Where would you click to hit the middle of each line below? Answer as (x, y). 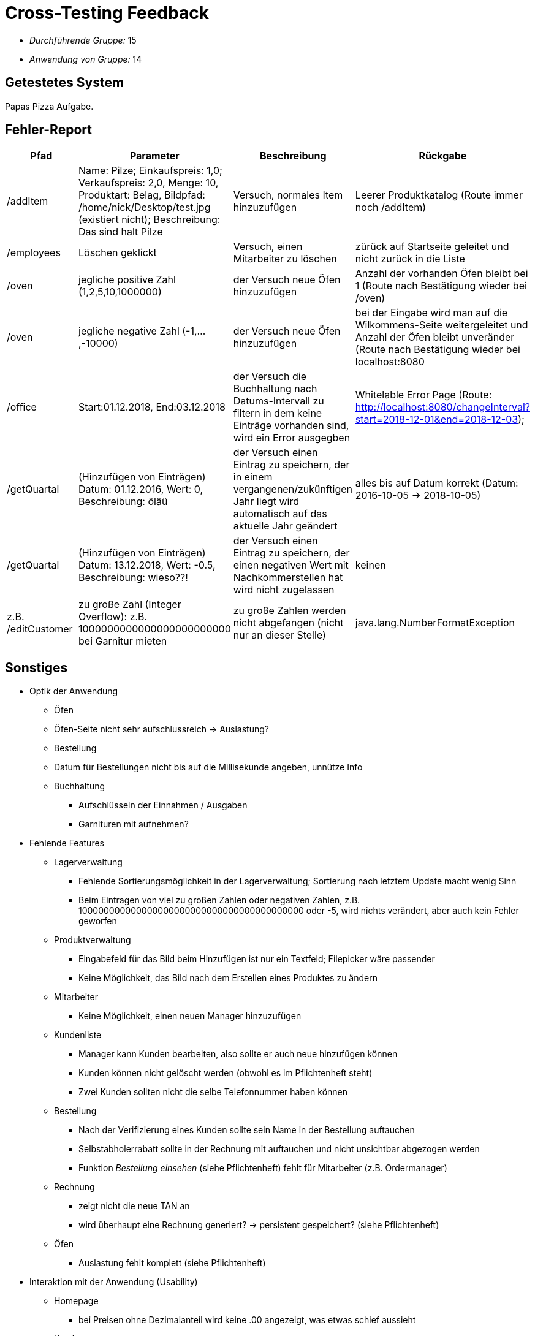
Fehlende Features (67, 843)
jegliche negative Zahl (129, 331)
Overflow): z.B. (113, 617)
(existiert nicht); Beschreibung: (150, 220)
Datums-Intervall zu (279, 401)
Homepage (76, 1301)
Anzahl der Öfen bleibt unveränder (435, 337)
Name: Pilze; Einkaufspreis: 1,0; (150, 171)
